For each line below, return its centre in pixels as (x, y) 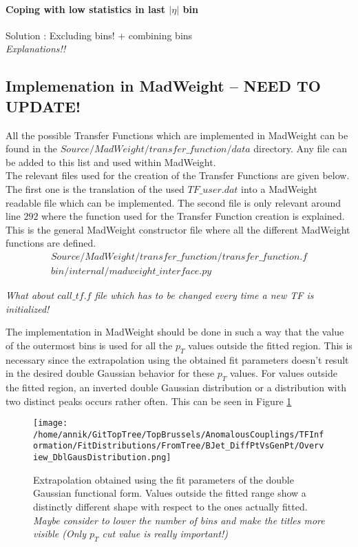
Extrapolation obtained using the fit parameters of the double (164, 479)
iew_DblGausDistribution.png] (102, 458)
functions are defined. (51, 243)
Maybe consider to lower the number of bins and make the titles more (179, 520)
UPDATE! (43, 106)
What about (30, 295)
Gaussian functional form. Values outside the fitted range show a (170, 493)
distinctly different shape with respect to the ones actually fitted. (170, 506)
